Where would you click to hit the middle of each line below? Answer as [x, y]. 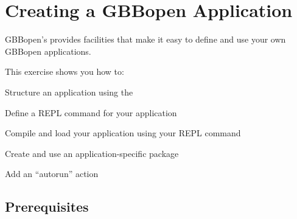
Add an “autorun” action [52, 174]
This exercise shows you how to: [65, 71]
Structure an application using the [69, 92]
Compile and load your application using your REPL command [123, 133]
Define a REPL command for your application [91, 112]
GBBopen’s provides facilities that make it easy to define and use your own [145, 39]
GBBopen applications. [48, 51]
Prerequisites [47, 207]
